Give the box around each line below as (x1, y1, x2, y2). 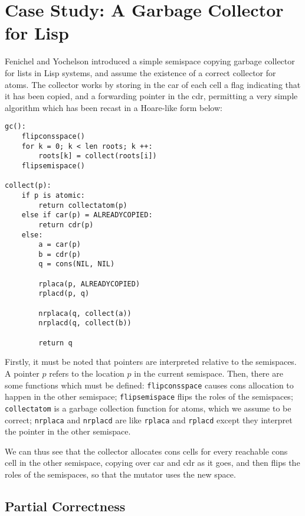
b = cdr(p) (38, 250, 81, 259)
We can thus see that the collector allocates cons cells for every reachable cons (5, 445, 288, 457)
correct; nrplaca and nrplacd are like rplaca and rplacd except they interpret (5, 413, 293, 426)
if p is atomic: (21, 191, 86, 200)
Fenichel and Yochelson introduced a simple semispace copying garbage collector (5, 55, 295, 67)
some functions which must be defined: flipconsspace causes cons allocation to (5, 378, 294, 391)
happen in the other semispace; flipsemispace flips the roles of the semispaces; (5, 390, 293, 403)
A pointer (5, 367, 40, 379)
